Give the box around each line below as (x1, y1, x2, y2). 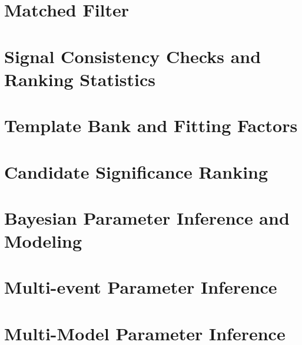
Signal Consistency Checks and (4, 44, 261, 68)
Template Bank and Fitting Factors (4, 113, 298, 137)
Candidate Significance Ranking (4, 159, 268, 183)
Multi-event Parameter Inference (4, 275, 277, 299)
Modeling (4, 229, 82, 253)
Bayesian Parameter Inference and (4, 205, 290, 229)
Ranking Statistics (4, 67, 156, 91)
